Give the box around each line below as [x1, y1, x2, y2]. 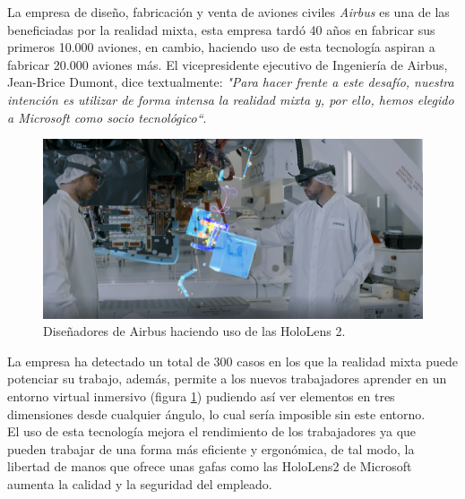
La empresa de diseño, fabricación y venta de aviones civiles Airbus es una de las [7, 3, 450, 21]
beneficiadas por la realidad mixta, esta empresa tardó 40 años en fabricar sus [7, 20, 435, 39]
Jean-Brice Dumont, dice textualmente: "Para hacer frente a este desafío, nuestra [7, 73, 454, 91]
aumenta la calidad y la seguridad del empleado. [7, 474, 272, 493]
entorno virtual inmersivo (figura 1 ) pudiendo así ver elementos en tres [7, 386, 395, 405]
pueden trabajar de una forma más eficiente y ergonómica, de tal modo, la [7, 439, 415, 458]
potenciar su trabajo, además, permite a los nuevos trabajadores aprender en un [7, 369, 447, 388]
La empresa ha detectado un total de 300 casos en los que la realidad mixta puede [7, 351, 458, 370]
